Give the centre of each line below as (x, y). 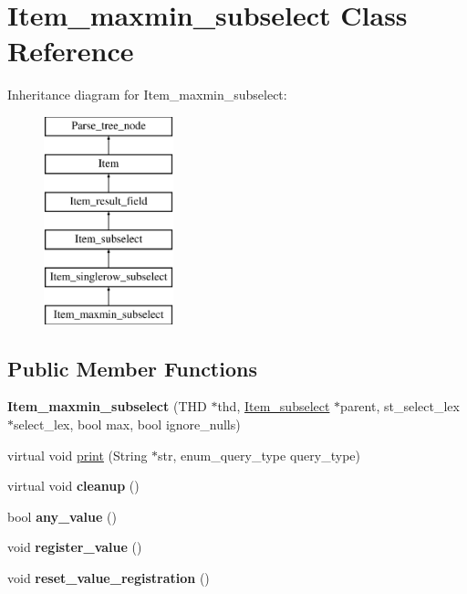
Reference (71, 51)
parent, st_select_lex (400, 406)
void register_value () (75, 547)
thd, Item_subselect (274, 406)
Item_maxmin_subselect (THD (107, 406)
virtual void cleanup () (73, 486)
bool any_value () (62, 516)
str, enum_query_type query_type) (259, 455)
